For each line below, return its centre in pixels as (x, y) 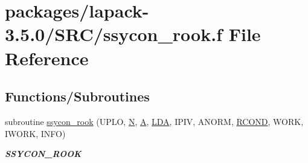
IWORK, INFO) (35, 133)
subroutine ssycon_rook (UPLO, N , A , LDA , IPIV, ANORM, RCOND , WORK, (154, 121)
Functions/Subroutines (77, 96)
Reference (47, 58)
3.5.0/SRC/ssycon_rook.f (114, 34)
